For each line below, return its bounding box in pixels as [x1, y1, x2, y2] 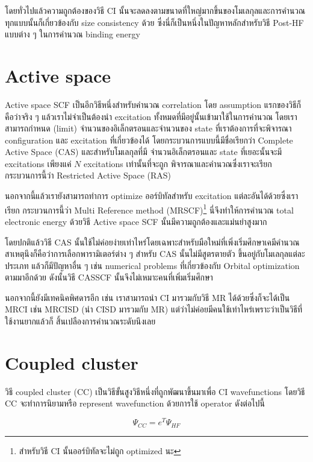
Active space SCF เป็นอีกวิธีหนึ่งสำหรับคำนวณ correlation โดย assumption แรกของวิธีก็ [5, 98, 302, 110]
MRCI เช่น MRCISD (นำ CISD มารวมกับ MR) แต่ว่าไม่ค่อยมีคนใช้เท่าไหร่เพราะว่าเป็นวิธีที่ [5, 303, 303, 315]
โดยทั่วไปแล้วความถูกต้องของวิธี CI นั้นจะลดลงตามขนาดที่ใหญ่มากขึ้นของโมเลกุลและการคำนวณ [5, 4, 306, 16]
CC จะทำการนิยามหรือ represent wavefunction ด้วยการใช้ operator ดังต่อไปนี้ [5, 397, 265, 410]
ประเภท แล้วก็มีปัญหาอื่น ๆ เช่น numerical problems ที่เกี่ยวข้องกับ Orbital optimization [5, 259, 300, 271]
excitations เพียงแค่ [5, 157, 72, 169]
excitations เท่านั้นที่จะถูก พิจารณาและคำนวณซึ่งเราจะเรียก [84, 157, 272, 169]
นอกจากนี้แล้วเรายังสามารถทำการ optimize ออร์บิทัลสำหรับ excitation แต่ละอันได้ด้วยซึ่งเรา [5, 189, 299, 202]
